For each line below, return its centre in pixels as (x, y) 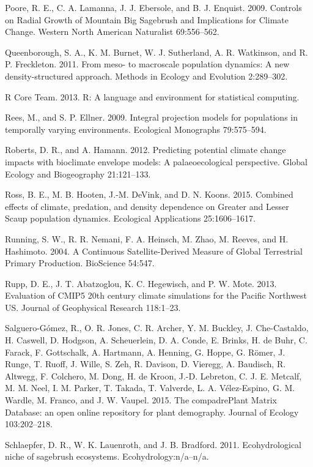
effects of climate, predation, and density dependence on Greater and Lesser (147, 206)
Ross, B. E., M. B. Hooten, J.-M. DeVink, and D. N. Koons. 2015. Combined (149, 194)
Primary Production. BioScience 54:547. (80, 263)
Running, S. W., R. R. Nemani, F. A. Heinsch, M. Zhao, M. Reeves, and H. (147, 238)
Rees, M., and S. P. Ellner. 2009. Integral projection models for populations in (151, 117)
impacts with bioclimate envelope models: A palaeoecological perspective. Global (156, 161)
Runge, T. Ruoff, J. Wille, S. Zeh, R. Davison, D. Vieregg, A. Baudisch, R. (145, 364)
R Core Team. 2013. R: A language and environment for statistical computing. (152, 96)
